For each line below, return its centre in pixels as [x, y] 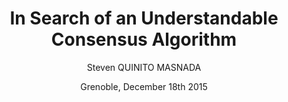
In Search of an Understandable [144, 18]
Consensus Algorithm [144, 39]
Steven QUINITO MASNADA [144, 67]
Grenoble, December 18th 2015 [144, 86]
